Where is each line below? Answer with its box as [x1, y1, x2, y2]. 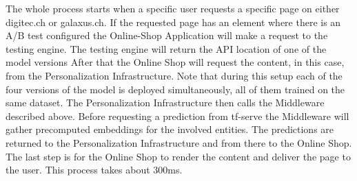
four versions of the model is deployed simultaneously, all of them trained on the [6, 82, 345, 96]
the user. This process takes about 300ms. [6, 162, 183, 177]
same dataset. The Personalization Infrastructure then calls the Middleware [6, 95, 325, 110]
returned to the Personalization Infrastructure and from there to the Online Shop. [6, 135, 352, 149]
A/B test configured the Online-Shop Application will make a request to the [6, 28, 328, 43]
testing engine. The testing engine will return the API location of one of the [6, 41, 327, 56]
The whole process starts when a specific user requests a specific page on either [6, 1, 340, 15]
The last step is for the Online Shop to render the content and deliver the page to [6, 149, 351, 163]
